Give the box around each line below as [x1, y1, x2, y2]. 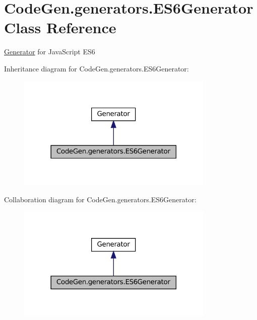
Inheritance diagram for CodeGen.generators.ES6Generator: [4, 63, 189, 73]
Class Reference [4, 17, 116, 38]
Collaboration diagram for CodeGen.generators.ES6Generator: [4, 194, 197, 204]
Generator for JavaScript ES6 [4, 46, 95, 57]
